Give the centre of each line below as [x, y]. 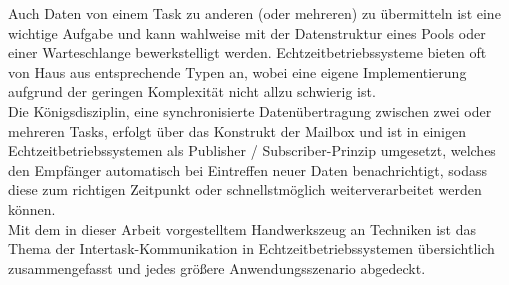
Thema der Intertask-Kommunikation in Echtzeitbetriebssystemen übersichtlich [251, 248]
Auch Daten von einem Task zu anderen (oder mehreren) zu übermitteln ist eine [254, 13]
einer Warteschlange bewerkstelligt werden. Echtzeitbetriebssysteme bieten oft [247, 52]
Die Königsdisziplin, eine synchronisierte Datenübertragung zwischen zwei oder [250, 110]
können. [32, 208]
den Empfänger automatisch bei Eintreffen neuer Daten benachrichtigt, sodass [248, 169]
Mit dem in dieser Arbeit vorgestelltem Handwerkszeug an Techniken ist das [242, 228]
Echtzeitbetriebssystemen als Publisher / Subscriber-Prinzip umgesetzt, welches [252, 150]
